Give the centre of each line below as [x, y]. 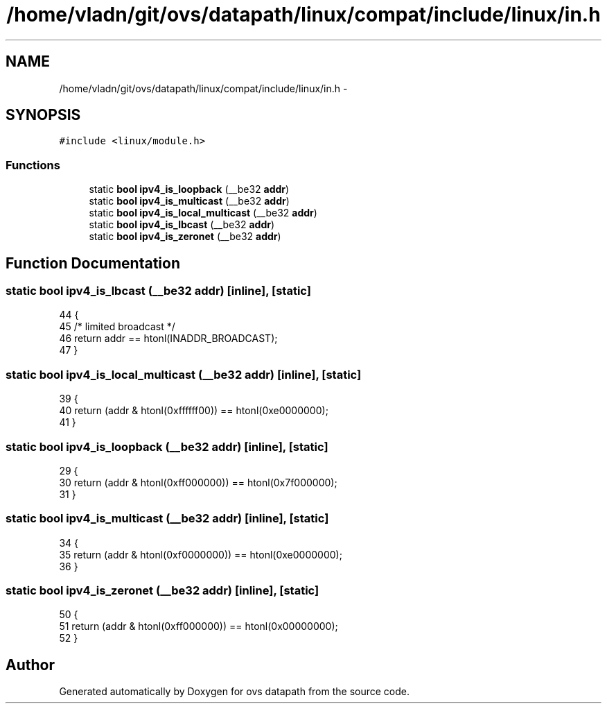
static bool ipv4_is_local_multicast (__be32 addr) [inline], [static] [184, 374]
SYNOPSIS [43, 115]
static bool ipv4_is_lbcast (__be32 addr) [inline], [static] [158, 291]
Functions [33, 165]
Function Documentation [93, 263]
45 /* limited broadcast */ [117, 327]
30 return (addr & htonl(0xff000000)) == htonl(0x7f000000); [198, 482]
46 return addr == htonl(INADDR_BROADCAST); [168, 339]
